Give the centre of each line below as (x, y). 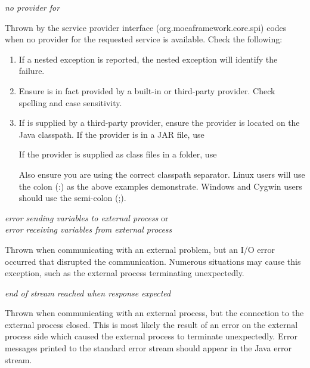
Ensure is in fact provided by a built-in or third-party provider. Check (147, 90)
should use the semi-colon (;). (72, 198)
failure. (32, 71)
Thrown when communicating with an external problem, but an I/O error (140, 249)
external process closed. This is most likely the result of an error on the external (151, 324)
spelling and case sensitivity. (70, 102)
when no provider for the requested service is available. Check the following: (144, 39)
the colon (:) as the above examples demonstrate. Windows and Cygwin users (160, 186)
